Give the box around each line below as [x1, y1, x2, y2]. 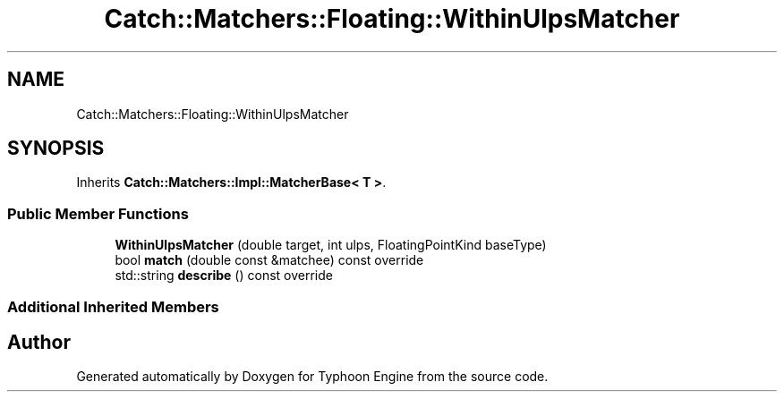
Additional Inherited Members [7, 297, 219, 316]
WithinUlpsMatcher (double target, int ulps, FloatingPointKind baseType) [115, 237, 547, 253]
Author [7, 330, 71, 353]
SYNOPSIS [7, 137, 105, 160]
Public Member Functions [7, 204, 189, 223]
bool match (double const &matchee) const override [115, 252, 424, 268]
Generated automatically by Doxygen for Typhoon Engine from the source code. [76, 369, 549, 385]
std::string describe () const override [115, 267, 333, 284]
